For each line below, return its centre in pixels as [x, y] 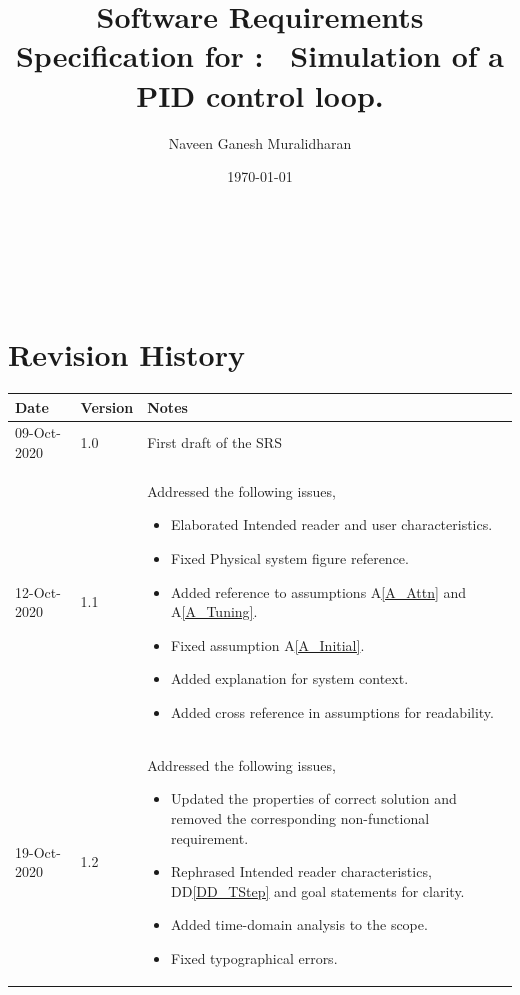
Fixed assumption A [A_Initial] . [268, 644]
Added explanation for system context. [290, 678]
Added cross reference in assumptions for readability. [332, 711]
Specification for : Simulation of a [260, 55]
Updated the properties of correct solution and [314, 798]
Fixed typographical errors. [254, 957]
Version [107, 406]
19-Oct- [38, 851]
